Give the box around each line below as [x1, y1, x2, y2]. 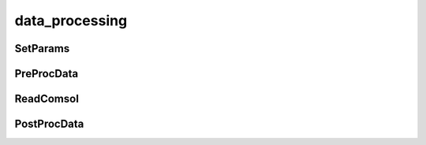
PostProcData [14, 117, 84, 131]
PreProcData [14, 67, 79, 80]
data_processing [14, 12, 128, 29]
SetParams [14, 42, 70, 55]
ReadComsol [14, 92, 79, 106]
